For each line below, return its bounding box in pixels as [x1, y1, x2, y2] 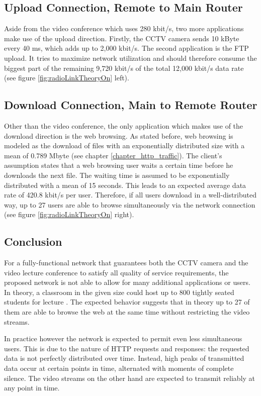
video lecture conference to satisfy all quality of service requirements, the [4, 267, 229, 277]
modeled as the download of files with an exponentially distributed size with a [4, 140, 245, 151]
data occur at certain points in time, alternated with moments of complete [4, 363, 234, 373]
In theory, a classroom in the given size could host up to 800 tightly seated [4, 286, 234, 297]
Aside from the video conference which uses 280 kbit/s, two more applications [4, 23, 244, 34]
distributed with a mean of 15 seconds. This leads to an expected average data [4, 179, 246, 190]
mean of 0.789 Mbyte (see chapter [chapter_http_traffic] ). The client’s [4, 150, 222, 160]
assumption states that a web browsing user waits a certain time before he [4, 160, 233, 170]
